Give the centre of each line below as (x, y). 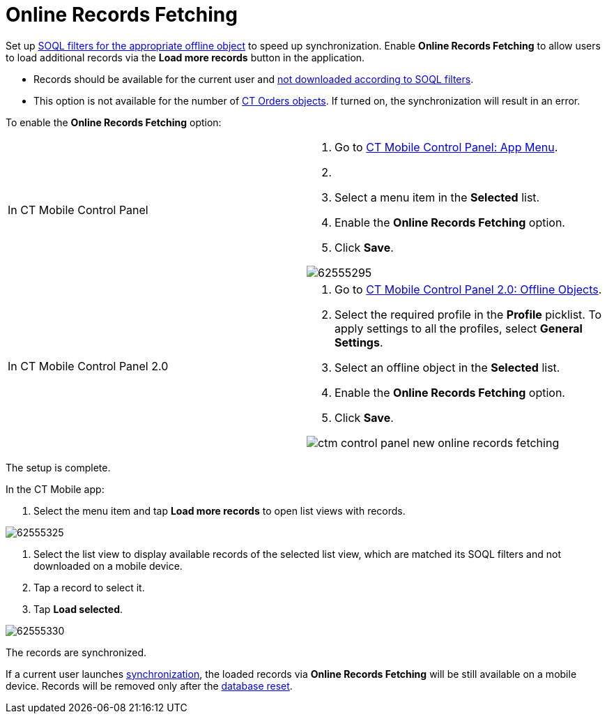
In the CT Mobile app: (55, 489)
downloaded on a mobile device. (108, 566)
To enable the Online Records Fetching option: (114, 122)
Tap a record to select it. (89, 587)
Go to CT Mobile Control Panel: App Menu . (446, 147)
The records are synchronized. (76, 652)
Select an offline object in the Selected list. (447, 367)
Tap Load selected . (78, 609)
